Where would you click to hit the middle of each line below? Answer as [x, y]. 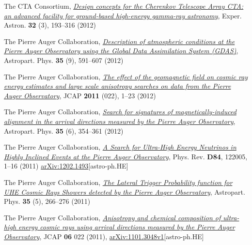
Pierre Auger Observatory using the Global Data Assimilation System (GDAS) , [121, 51]
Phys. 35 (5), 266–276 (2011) [47, 201]
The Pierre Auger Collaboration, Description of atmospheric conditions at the [119, 41]
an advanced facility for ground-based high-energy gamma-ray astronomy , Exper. [123, 15]
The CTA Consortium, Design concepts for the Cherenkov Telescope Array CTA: [124, 6]
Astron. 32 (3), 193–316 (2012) [50, 25]
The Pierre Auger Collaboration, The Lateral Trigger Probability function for [118, 182]
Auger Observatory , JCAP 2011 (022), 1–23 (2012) [80, 95]
